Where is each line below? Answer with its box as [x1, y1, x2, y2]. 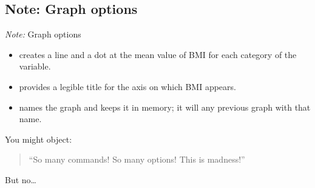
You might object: [5, 132, 72, 145]
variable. [19, 60, 51, 73]
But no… [5, 173, 36, 186]
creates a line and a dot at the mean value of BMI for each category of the [19, 48, 297, 60]
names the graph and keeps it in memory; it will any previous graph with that [19, 100, 311, 113]
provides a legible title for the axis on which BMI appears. [19, 80, 236, 92]
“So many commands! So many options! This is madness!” [29, 153, 245, 166]
